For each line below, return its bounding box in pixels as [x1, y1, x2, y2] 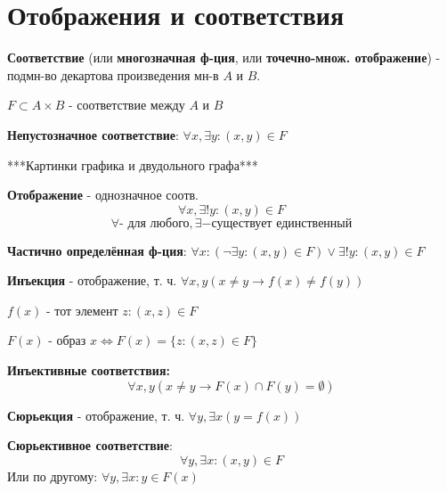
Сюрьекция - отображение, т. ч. [7, 406, 185, 424]
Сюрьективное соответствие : [7, 436, 173, 455]
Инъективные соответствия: [7, 361, 170, 380]
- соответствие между [69, 95, 185, 114]
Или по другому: [7, 466, 98, 485]
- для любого [119, 217, 190, 230]
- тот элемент [46, 300, 118, 319]
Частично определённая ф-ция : [7, 241, 187, 259]
